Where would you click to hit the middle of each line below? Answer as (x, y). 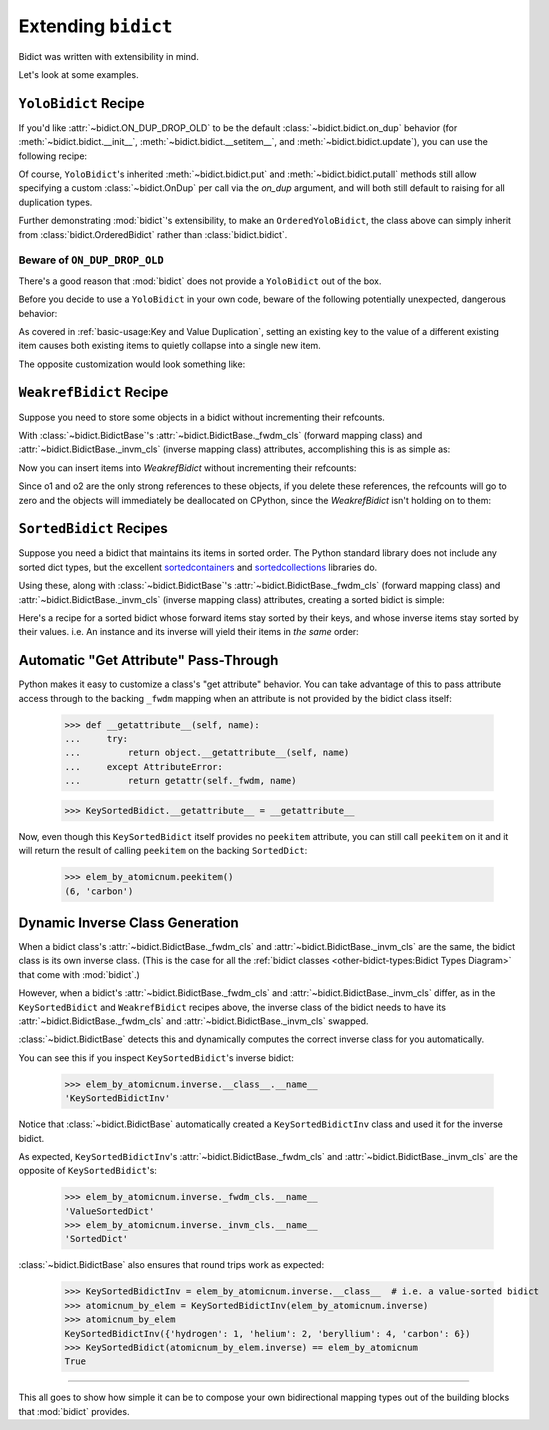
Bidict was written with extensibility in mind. (108, 56)
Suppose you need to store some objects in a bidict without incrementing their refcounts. (201, 417)
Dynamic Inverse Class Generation (128, 922)
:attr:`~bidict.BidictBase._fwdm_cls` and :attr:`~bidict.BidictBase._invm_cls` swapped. (193, 1021)
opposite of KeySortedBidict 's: (87, 1171)
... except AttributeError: (144, 766)
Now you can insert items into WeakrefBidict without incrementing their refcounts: (187, 467)
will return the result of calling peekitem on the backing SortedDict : (163, 851)
